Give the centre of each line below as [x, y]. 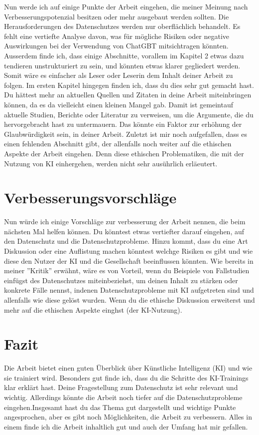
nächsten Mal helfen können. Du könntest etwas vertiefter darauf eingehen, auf [124, 231]
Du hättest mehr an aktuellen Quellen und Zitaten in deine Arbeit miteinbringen [128, 95]
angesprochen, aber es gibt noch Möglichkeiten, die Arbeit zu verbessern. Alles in [128, 417]
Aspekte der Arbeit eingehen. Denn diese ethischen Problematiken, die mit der [124, 153]
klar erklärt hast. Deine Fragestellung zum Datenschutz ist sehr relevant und [121, 387]
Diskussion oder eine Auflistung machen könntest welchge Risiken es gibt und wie [129, 251]
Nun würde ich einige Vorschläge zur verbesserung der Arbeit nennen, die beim [125, 221]
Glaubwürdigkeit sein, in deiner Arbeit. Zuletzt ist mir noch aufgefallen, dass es [126, 134]
